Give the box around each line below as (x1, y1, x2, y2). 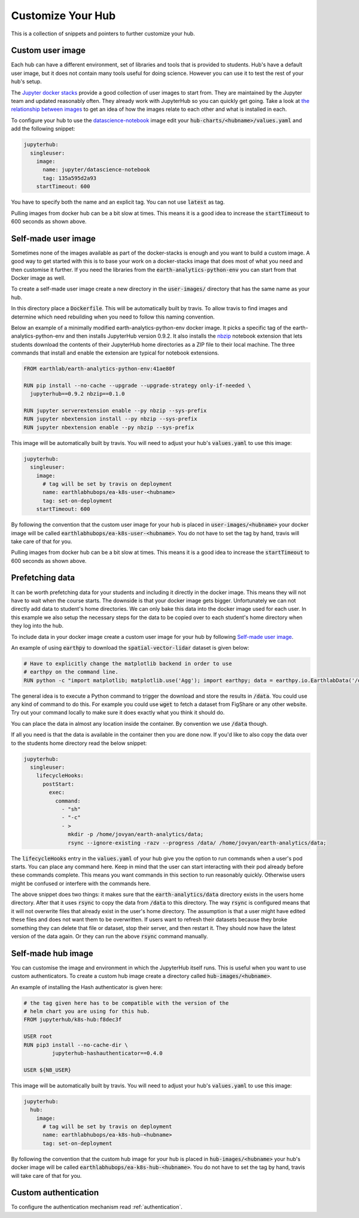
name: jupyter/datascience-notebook (42, 166, 150, 173)
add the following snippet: (11, 125, 75, 132)
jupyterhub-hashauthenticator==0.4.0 (51, 1050, 163, 1057)
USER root (23, 1033, 53, 1040)
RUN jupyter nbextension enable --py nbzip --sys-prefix (23, 424, 194, 431)
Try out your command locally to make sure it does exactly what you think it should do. (11, 709, 225, 716)
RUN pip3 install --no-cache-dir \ (23, 1041, 128, 1048)
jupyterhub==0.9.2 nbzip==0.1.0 (30, 390, 125, 398)
